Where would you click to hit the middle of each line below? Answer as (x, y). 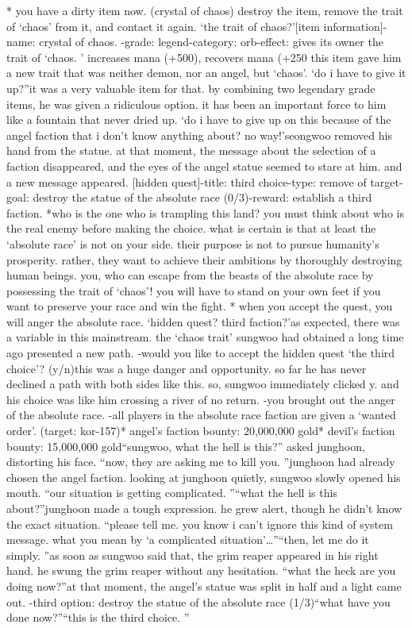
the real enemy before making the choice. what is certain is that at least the (191, 228)
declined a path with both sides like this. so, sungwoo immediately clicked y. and (203, 384)
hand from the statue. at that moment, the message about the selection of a (191, 150)
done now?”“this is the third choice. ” (98, 617)
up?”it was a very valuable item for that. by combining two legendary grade (191, 88)
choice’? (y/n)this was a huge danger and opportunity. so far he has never (187, 368)
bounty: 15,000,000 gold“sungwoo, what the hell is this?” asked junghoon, (186, 446)
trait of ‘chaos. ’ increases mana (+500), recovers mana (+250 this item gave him (204, 57)
